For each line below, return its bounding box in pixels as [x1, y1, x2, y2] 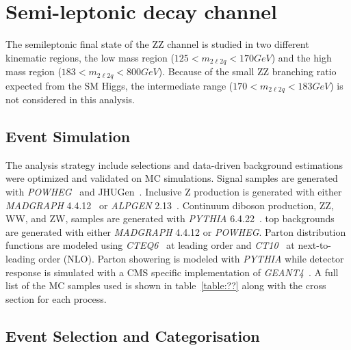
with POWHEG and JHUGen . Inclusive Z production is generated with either [5, 185, 342, 199]
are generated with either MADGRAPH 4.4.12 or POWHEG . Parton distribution [5, 224, 346, 239]
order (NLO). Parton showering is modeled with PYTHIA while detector [38, 252, 344, 266]
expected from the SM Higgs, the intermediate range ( [5, 78, 233, 92]
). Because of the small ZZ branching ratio [158, 64, 337, 79]
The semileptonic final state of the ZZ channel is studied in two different [5, 37, 309, 51]
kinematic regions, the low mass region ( [5, 50, 174, 64]
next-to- [298, 238, 332, 252]
